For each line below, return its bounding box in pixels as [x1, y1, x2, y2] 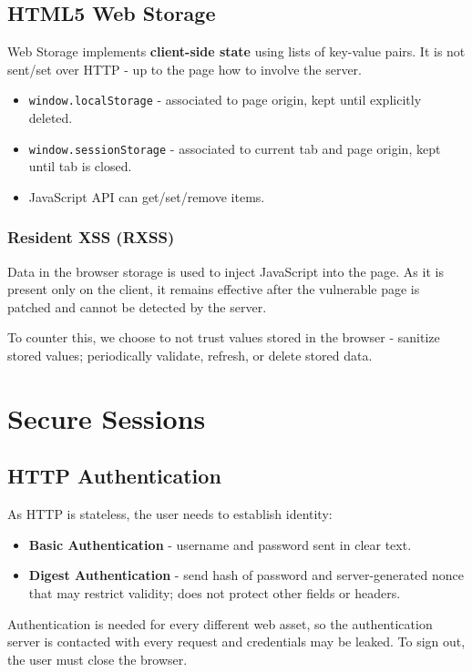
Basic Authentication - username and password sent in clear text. [28, 535, 412, 554]
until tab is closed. [28, 157, 132, 176]
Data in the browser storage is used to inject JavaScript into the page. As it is [7, 261, 444, 280]
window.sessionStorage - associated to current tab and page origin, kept [28, 138, 441, 158]
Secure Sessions [7, 399, 206, 436]
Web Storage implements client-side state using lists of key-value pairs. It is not [7, 42, 466, 61]
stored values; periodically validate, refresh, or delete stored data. [7, 346, 373, 365]
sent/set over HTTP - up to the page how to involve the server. [7, 59, 362, 78]
